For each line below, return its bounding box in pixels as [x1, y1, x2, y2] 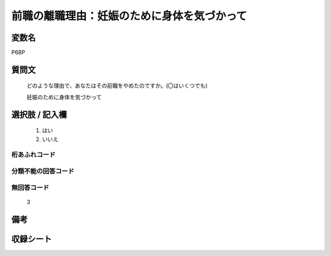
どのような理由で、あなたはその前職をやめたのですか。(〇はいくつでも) [26, 82, 208, 89]
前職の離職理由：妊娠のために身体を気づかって [11, 9, 248, 23]
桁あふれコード [11, 151, 56, 159]
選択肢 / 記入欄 [11, 109, 67, 119]
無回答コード [11, 183, 50, 192]
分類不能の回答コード [11, 167, 75, 175]
